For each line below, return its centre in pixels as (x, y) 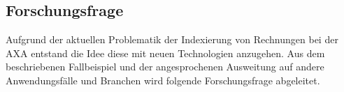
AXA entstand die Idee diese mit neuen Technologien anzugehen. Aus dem (165, 53)
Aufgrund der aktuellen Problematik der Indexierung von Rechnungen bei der (172, 39)
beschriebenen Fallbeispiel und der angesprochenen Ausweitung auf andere (165, 67)
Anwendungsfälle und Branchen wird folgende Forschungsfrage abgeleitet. (163, 80)
